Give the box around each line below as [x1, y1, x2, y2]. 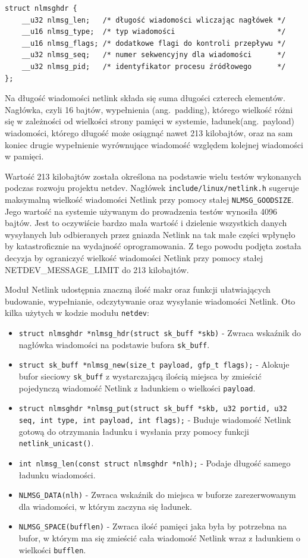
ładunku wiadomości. [18, 468, 96, 481]
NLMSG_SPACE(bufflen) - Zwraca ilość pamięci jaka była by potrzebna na [18, 520, 287, 532]
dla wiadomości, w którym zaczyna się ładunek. [18, 500, 192, 512]
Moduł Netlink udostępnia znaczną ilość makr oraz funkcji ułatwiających [5, 283, 271, 296]
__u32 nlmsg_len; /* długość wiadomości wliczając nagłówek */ [21, 15, 286, 24]
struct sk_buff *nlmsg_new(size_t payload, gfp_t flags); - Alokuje [18, 358, 290, 371]
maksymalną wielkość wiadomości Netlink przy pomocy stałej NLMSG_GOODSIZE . [5, 193, 294, 205]
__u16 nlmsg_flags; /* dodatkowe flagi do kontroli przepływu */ [21, 39, 286, 48]
